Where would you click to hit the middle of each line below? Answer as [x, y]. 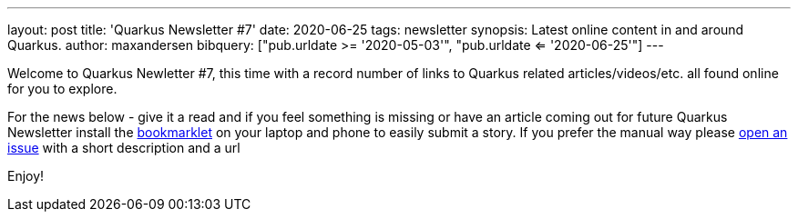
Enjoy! [26, 176]
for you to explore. [62, 89]
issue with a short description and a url [124, 148]
